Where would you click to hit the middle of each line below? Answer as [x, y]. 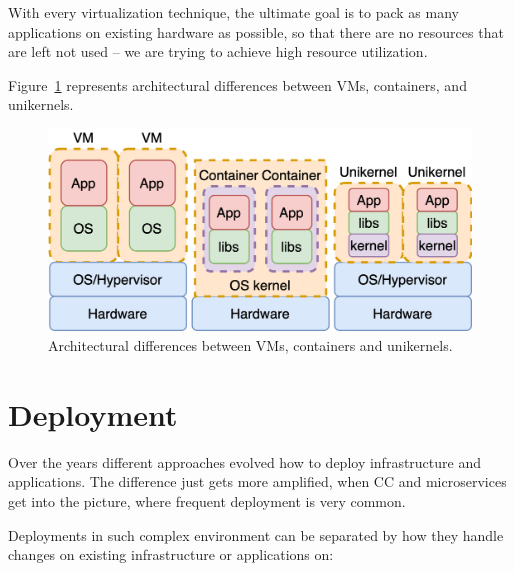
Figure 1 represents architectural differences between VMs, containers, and [237, 84]
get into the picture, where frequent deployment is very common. [207, 500]
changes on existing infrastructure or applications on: [171, 554]
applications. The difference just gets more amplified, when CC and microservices [257, 481]
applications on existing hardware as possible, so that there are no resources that [256, 31]
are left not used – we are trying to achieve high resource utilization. [218, 51]
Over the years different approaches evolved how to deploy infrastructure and [245, 461]
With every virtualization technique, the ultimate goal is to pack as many [233, 12]
